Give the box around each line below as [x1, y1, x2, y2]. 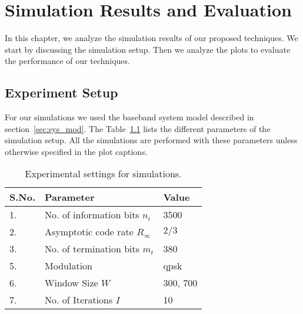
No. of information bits [45, 208, 139, 222]
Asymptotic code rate [45, 225, 134, 239]
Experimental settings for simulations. [25, 167, 182, 181]
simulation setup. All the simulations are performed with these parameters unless [5, 134, 298, 146]
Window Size [45, 276, 98, 290]
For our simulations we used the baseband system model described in [5, 111, 254, 123]
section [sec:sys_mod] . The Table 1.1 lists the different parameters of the [5, 122, 271, 134]
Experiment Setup [5, 83, 118, 102]
